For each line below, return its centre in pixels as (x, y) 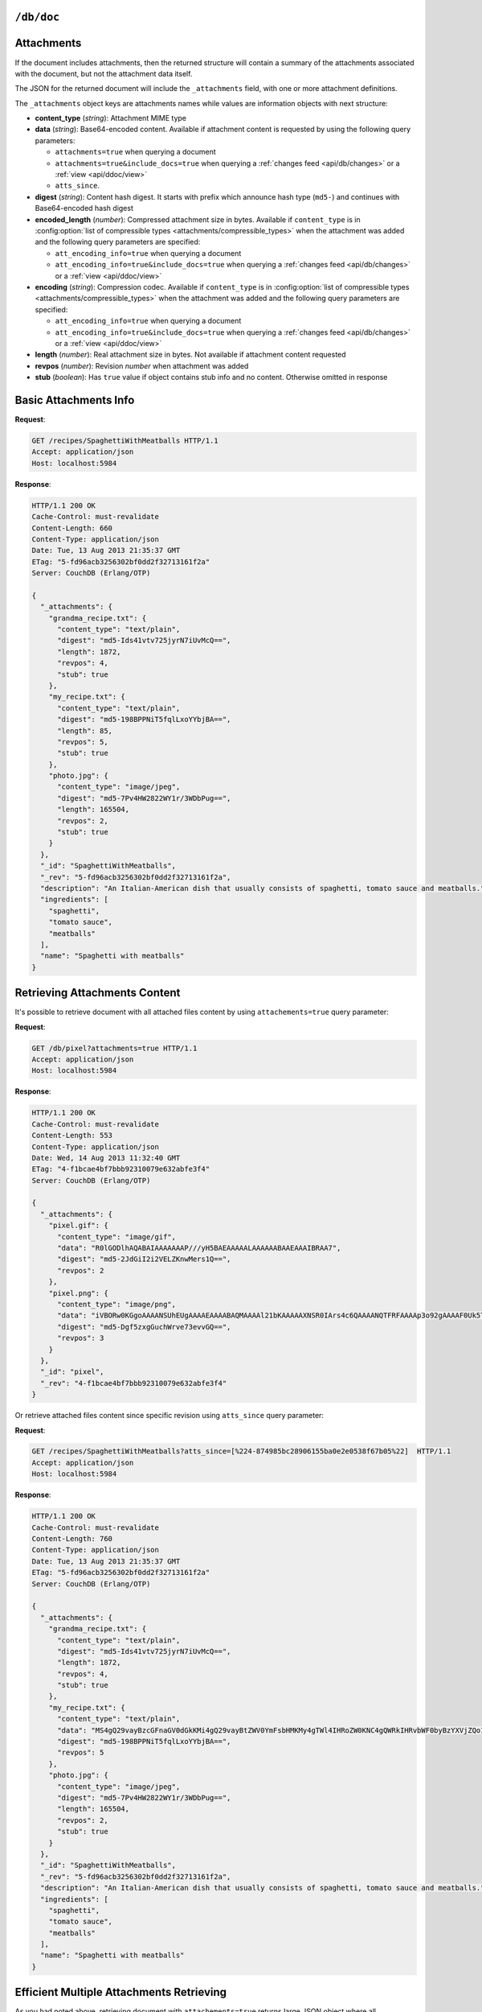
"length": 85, (85, 731)
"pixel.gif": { (78, 1226)
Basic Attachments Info (75, 400)
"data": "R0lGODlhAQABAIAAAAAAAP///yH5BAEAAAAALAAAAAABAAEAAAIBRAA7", (199, 1248)
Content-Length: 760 (72, 1539)
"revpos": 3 (81, 1338)
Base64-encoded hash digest (84, 208)
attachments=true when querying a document (135, 152)
